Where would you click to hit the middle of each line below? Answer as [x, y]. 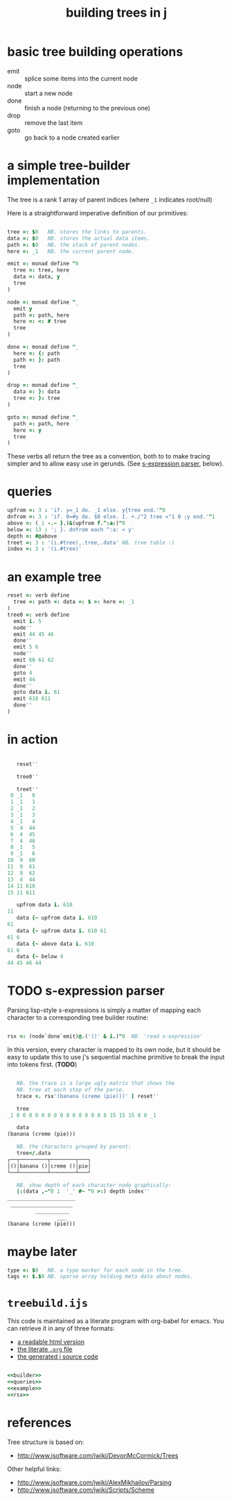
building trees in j [116, 13]
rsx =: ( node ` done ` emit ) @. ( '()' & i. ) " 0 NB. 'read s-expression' [105, 1036]
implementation [54, 180]
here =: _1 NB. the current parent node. [71, 251]
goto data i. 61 [37, 693]
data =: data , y [37, 277]
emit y [23, 308]
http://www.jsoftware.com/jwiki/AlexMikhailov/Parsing [94, 1482]
